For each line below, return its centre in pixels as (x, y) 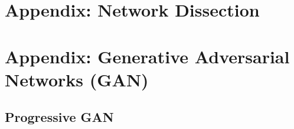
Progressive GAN (59, 117)
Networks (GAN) (77, 79)
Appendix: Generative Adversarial (147, 56)
